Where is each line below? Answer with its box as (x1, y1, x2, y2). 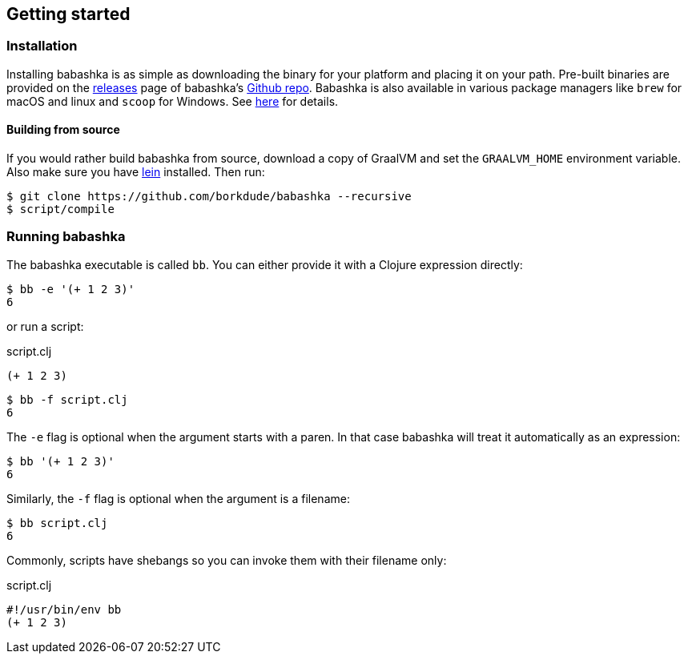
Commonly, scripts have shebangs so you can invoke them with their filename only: (6, 553, 447, 567)
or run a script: (6, 319, 84, 333)
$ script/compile (6, 203, 115, 216)
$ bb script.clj (6, 516, 108, 529)
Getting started (6, 4, 131, 24)
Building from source (6, 123, 120, 137)
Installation (6, 38, 78, 54)
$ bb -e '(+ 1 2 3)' (6, 282, 135, 296)
